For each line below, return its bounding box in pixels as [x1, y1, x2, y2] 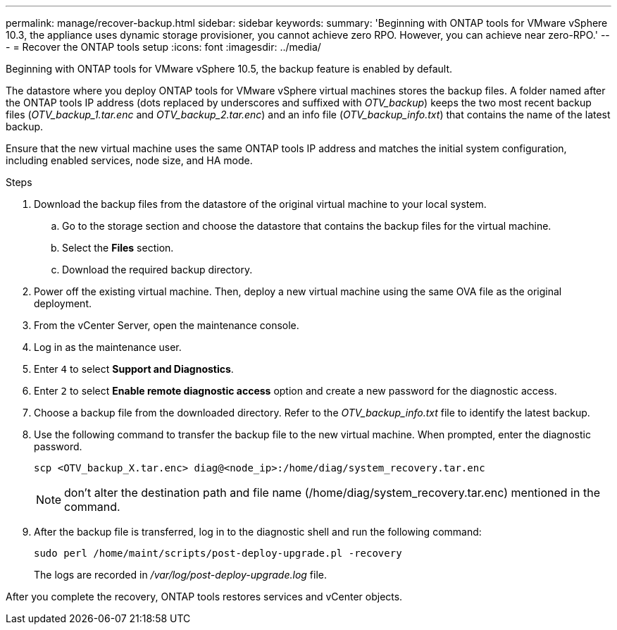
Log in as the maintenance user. [34, 341, 182, 353]
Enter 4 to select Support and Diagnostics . [34, 363, 234, 375]
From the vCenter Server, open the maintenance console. [34, 319, 299, 331]
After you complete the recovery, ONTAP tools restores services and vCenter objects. [6, 591, 403, 603]
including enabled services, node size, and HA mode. [6, 154, 253, 166]
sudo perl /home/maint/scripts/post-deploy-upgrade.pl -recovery [34, 548, 402, 559]
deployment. [34, 297, 92, 309]
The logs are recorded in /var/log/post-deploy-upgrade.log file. [34, 569, 327, 581]
